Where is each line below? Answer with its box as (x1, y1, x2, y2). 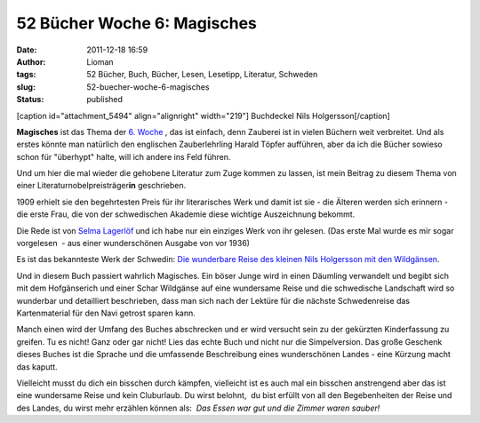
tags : (16, 69, 36, 80)
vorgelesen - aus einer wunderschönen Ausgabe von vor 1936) (16, 238, 251, 249)
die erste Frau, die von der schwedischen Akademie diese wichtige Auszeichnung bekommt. (16, 209, 356, 219)
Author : (16, 56, 46, 67)
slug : (16, 81, 36, 92)
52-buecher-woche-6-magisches (86, 81, 210, 92)
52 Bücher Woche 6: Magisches (16, 13, 258, 33)
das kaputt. (16, 361, 58, 372)
